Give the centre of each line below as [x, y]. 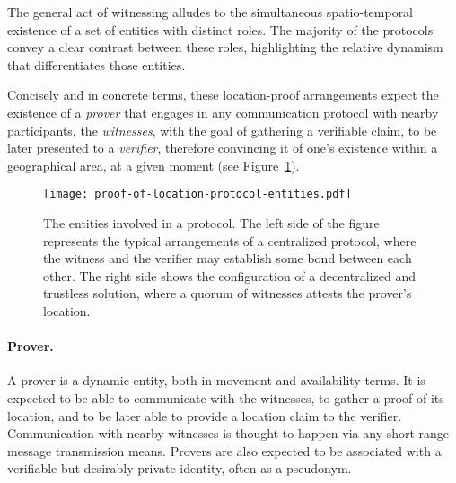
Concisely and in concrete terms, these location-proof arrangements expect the [223, 95]
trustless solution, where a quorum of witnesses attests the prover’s [228, 293]
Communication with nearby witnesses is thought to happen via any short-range [228, 433]
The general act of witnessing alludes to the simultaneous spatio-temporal [210, 12]
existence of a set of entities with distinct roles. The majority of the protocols [220, 29]
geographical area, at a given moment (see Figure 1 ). [153, 165]
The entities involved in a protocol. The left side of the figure [211, 223]
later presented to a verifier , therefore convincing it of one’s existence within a [223, 148]
